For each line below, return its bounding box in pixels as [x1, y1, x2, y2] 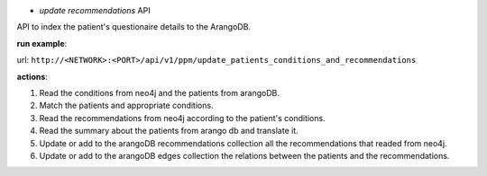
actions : [16, 71, 49, 82]
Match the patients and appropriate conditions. [39, 100, 214, 111]
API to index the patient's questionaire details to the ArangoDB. [16, 22, 252, 32]
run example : [16, 38, 68, 48]
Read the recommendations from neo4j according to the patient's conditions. [39, 112, 326, 123]
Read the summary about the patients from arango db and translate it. [39, 126, 299, 136]
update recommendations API [39, 5, 151, 15]
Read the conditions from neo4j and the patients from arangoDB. [39, 87, 280, 98]
